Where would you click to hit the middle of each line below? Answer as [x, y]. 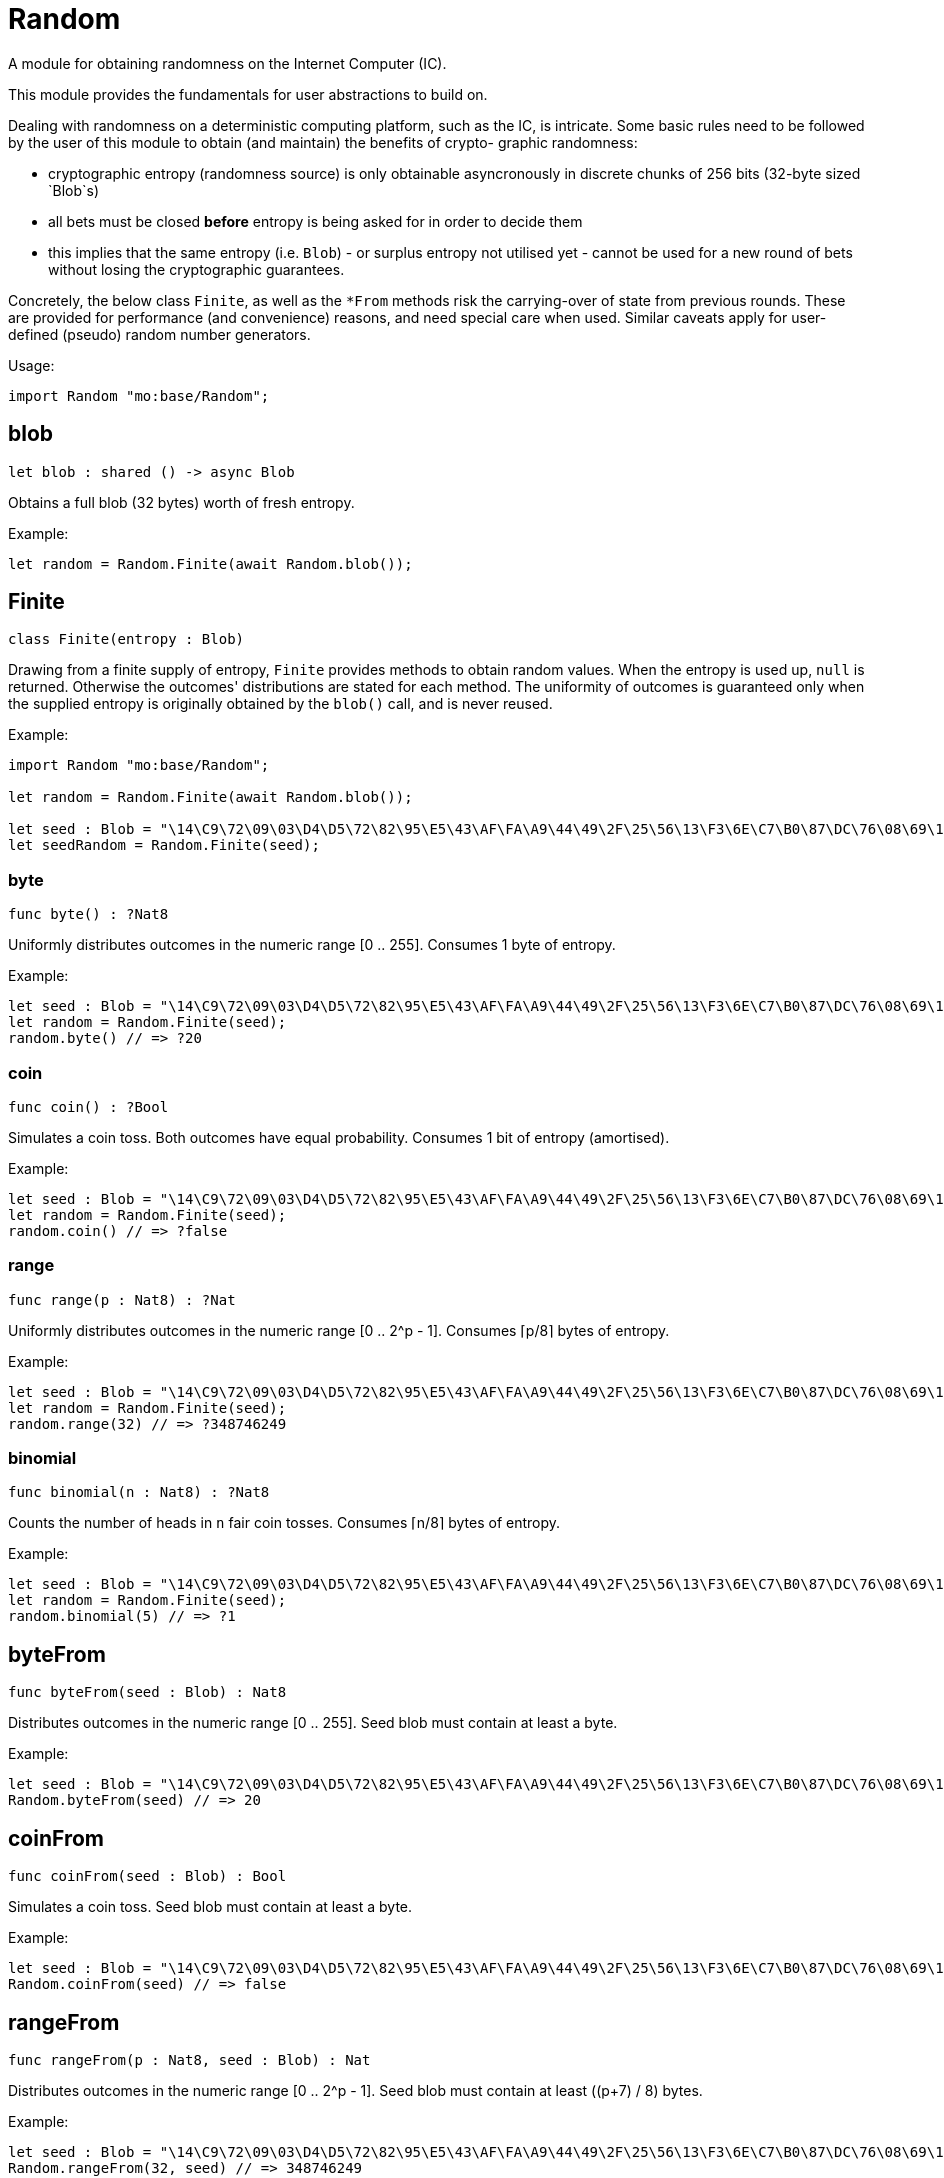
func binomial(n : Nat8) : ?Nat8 [139, 1492]
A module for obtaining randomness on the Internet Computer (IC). [227, 63]
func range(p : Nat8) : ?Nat [122, 1299]
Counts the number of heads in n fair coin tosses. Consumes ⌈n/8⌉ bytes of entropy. [284, 1523]
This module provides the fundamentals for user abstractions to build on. [248, 94]
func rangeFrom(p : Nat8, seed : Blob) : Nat [189, 2059]
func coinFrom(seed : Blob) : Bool [147, 1876]
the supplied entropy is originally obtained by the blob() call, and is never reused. [280, 704]
